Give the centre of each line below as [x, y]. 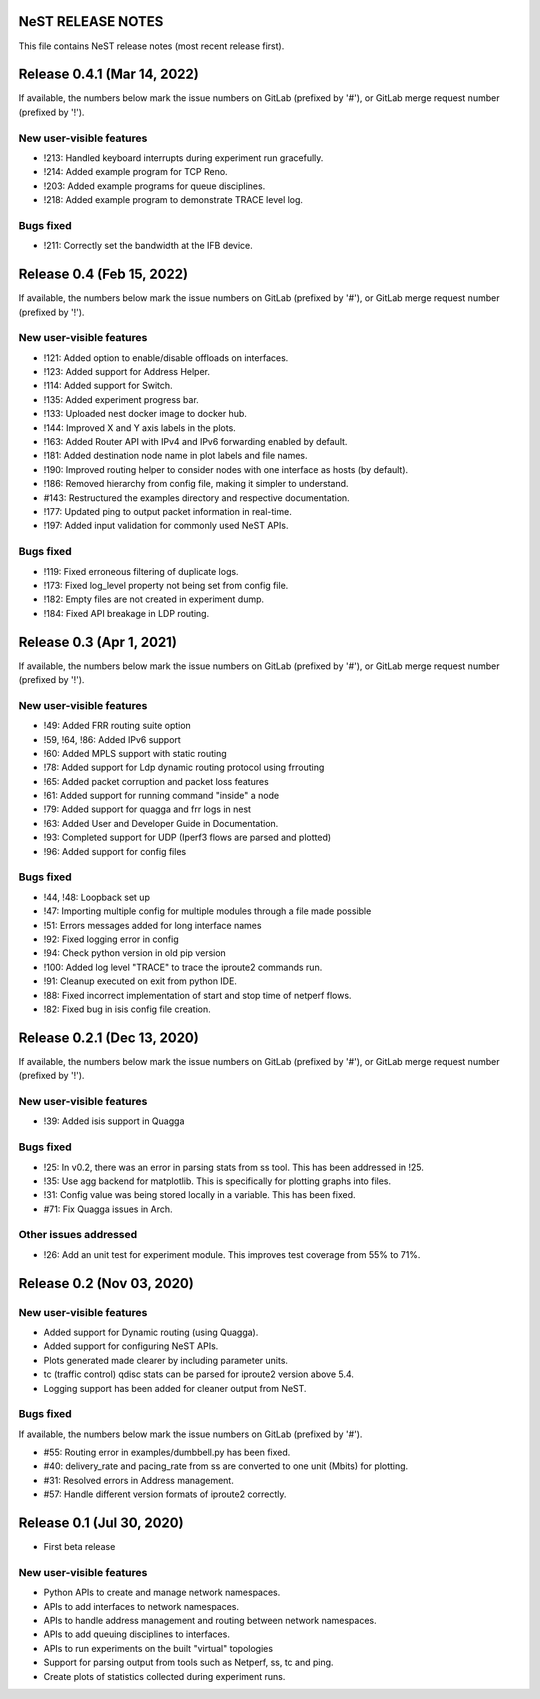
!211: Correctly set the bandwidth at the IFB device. [148, 246]
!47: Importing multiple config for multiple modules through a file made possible [207, 911]
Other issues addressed [78, 1235]
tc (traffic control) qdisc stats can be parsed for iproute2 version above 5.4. [199, 1374]
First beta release [79, 1547]
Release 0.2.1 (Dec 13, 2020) [108, 1037]
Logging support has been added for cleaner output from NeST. [175, 1388]
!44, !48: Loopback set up [96, 897]
